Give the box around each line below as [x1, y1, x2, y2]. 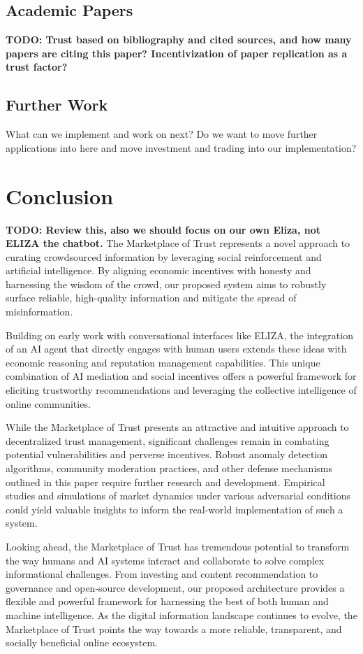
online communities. [6, 396, 91, 411]
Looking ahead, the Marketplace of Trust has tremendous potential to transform [6, 539, 350, 553]
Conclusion [6, 181, 114, 210]
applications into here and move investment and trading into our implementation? [6, 140, 357, 155]
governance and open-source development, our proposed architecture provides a [6, 580, 345, 595]
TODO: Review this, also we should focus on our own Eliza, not [6, 222, 320, 236]
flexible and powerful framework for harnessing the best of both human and [6, 594, 329, 609]
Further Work [6, 94, 108, 115]
